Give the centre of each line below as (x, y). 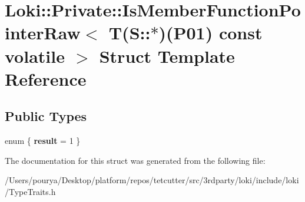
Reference (46, 78)
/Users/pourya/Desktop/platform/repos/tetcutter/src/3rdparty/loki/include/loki (152, 180)
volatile (35, 55)
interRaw (43, 33)
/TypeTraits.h (30, 191)
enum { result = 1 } (43, 141)
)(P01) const (210, 33)
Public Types (46, 116)
